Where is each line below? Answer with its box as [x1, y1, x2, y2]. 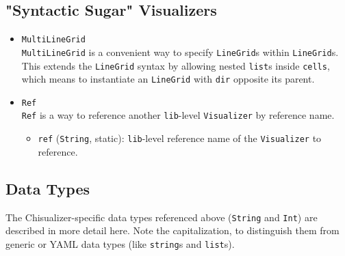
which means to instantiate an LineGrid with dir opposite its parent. [21, 72, 315, 86]
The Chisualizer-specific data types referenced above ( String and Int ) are [5, 210, 318, 224]
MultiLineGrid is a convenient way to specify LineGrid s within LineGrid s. [21, 44, 339, 59]
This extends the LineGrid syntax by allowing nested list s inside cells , [21, 58, 330, 72]
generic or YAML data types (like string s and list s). [5, 236, 235, 251]
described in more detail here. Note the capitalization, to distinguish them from [5, 223, 340, 238]
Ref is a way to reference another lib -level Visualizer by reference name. [21, 108, 335, 122]
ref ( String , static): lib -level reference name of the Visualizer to [38, 131, 322, 145]
